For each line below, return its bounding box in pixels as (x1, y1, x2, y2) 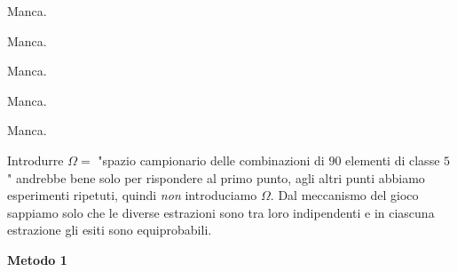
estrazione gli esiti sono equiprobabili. (7, 220, 212, 239)
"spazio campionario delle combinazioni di (98, 150, 325, 169)
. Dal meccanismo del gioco (270, 186, 419, 204)
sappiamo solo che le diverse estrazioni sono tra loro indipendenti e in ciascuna (7, 203, 435, 221)
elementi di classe (345, 150, 440, 169)
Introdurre (7, 150, 64, 169)
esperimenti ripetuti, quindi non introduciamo (7, 186, 257, 204)
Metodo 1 (7, 250, 67, 268)
